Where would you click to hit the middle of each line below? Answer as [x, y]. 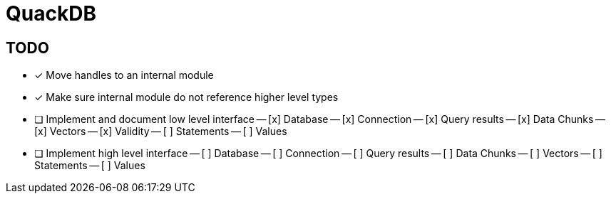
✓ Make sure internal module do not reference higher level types [186, 97]
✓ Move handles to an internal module [124, 75]
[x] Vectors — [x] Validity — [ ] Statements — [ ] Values [161, 131]
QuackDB [51, 14]
